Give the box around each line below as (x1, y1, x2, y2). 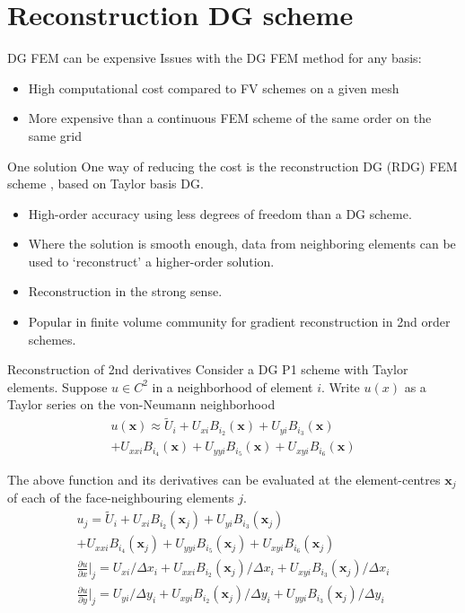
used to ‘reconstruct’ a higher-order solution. (28, 251, 275, 270)
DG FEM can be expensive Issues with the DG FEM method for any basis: (7, 48, 422, 67)
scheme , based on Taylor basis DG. (7, 174, 204, 193)
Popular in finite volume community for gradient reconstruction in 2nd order (28, 312, 451, 331)
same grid (28, 126, 83, 144)
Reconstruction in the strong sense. (28, 282, 223, 301)
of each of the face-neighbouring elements (7, 488, 234, 507)
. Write (320, 377, 360, 396)
